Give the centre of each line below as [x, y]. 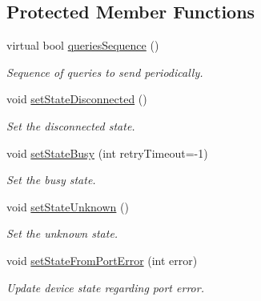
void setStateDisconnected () [77, 99]
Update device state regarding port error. [105, 287]
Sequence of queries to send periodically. [105, 72]
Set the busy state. [51, 180]
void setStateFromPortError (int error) [102, 260]
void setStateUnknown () [68, 206]
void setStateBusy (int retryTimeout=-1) [107, 153]
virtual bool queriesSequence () [83, 45]
